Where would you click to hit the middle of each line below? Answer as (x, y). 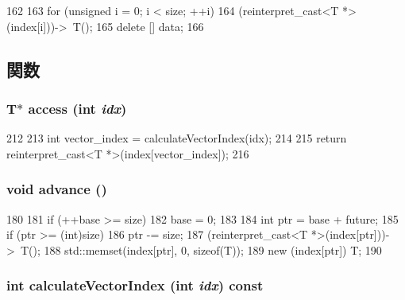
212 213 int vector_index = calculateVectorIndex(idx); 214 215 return (177, 138)
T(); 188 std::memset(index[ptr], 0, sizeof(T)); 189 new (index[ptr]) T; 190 (201, 249)
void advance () (57, 189)
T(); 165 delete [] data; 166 (138, 26)
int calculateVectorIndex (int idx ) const (135, 285)
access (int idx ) (77, 108)
